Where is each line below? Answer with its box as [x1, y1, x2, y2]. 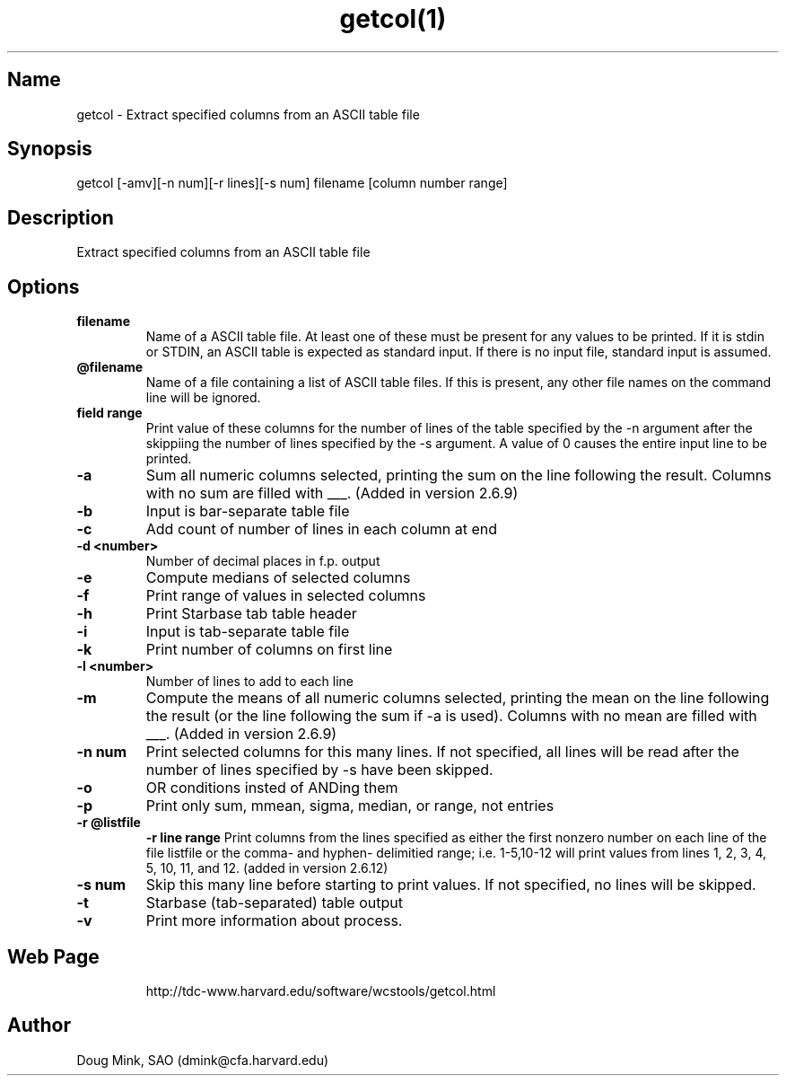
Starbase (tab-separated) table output [145, 894, 403, 912]
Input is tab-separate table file [145, 622, 350, 641]
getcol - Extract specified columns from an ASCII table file [76, 106, 420, 122]
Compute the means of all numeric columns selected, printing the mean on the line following [145, 689, 770, 708]
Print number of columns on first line [145, 640, 393, 659]
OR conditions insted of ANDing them [145, 779, 398, 797]
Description [7, 206, 114, 229]
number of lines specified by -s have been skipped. [145, 761, 493, 779]
